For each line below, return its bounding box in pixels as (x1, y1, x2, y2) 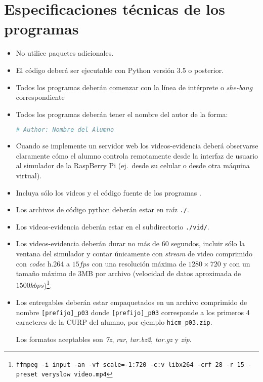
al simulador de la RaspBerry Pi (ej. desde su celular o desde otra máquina (16, 160, 250, 171)
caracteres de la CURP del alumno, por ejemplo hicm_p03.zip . (16, 317, 212, 327)
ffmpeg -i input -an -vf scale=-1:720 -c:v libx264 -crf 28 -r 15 (16, 361, 244, 368)
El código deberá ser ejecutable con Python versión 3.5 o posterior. (16, 64, 224, 75)
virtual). (16, 170, 42, 180)
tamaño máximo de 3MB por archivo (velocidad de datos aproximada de (16, 268, 241, 279)
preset (16, 371, 38, 378)
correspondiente (16, 92, 65, 102)
